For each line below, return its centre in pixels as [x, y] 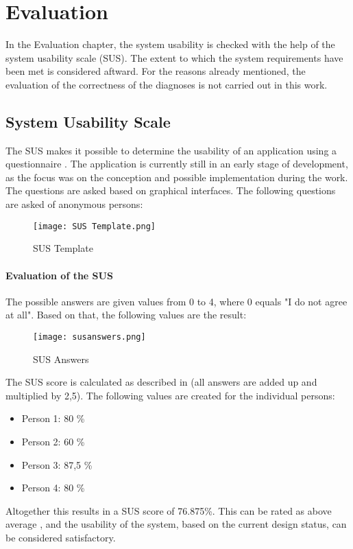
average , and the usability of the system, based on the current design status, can [176, 524]
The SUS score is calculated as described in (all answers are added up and [161, 382]
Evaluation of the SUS [59, 275]
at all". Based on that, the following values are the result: [126, 315]
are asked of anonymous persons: [74, 204]
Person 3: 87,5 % [57, 464]
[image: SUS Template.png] [94, 226]
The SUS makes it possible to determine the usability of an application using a [171, 150]
